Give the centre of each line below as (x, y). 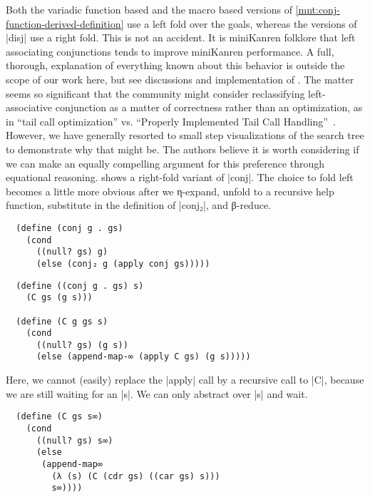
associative (29, 107)
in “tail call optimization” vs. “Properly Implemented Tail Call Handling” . (171, 121)
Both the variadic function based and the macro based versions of (149, 9)
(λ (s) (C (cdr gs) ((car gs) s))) (136, 476)
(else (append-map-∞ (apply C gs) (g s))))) (143, 357)
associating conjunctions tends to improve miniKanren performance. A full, (170, 51)
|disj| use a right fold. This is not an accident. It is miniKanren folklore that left (181, 37)
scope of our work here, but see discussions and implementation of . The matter (180, 79)
